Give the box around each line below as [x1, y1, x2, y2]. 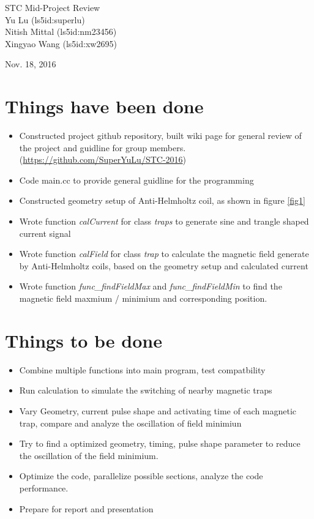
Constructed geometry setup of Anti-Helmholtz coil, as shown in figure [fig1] [19, 194, 305, 207]
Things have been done [5, 94, 204, 119]
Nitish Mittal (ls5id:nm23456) [5, 25, 117, 38]
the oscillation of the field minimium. [19, 449, 159, 461]
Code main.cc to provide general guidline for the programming [19, 173, 254, 186]
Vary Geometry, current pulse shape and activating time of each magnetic [19, 404, 297, 417]
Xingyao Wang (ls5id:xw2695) [5, 37, 117, 50]
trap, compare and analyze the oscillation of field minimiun [19, 416, 242, 429]
